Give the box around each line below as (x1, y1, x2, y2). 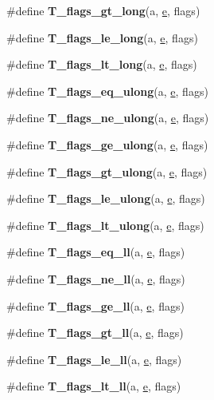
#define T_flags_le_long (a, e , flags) (6, 29, 198, 46)
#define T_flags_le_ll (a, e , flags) (6, 350, 182, 367)
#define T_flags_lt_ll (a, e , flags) (6, 378, 181, 394)
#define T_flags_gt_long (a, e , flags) (6, 2, 200, 18)
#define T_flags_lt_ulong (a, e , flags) (6, 216, 204, 233)
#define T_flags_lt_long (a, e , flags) (6, 56, 197, 73)
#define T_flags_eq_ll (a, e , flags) (6, 244, 185, 260)
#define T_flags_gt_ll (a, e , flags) (6, 324, 184, 341)
